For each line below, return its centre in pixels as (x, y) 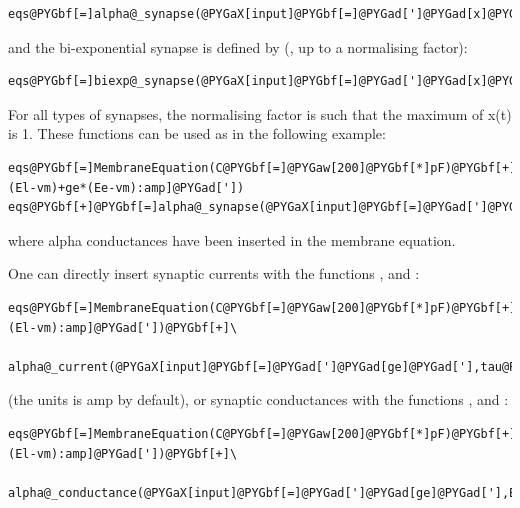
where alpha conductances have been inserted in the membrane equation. (232, 239)
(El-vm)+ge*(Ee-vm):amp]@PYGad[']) (126, 187)
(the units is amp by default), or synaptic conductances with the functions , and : (258, 399)
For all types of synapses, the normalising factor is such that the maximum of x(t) (260, 113)
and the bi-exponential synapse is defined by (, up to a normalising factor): (238, 46)
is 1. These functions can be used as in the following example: (197, 133)
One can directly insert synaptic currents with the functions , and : (214, 273)
